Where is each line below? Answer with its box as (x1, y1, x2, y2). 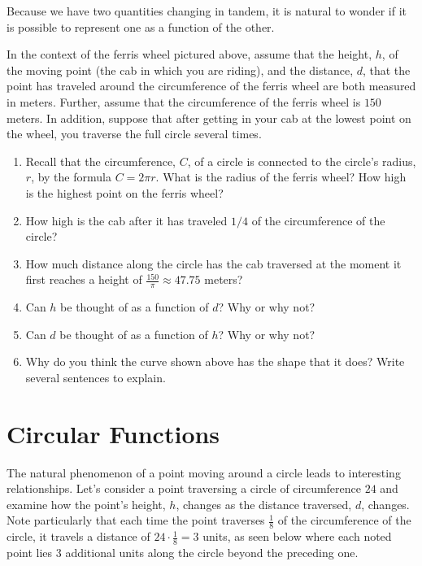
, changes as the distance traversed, (176, 495, 352, 512)
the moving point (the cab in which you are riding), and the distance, (7, 61, 354, 78)
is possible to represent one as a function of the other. (7, 18, 275, 35)
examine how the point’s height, (7, 495, 166, 512)
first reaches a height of (25, 271, 142, 288)
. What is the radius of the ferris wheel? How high (155, 168, 407, 185)
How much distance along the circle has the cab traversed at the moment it (25, 255, 402, 272)
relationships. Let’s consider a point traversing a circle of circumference (7, 480, 362, 497)
